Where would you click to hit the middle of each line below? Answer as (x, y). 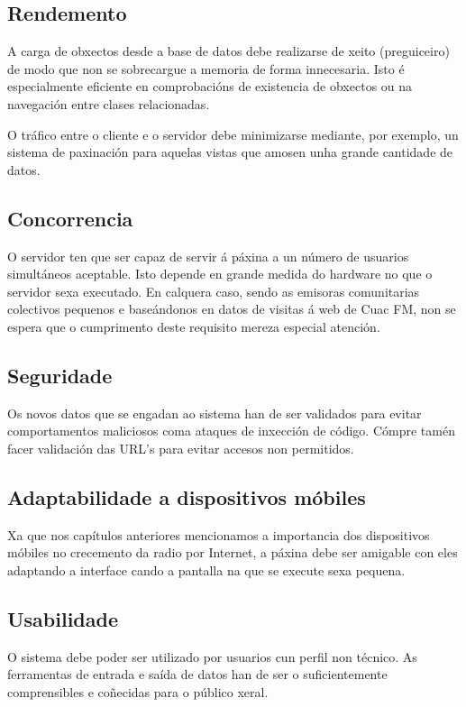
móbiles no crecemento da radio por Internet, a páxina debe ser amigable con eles (233, 552)
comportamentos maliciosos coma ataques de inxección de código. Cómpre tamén (231, 431)
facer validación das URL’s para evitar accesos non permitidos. (181, 448)
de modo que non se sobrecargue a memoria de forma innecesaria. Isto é (206, 68)
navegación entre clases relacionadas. (109, 103)
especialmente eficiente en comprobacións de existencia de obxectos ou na (210, 86)
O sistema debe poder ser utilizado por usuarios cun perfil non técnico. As (212, 656)
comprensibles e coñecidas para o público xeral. (138, 691)
